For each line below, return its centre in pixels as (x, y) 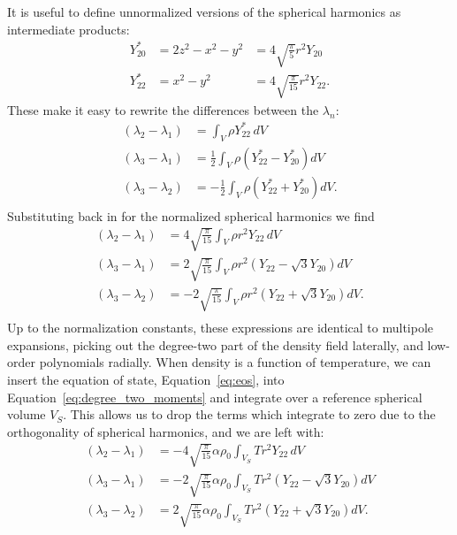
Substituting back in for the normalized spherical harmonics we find (191, 215)
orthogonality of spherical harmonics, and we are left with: (166, 431)
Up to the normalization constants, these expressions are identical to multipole (221, 328)
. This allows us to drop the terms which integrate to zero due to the (249, 414)
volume (27, 414)
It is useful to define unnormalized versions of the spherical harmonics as (204, 11)
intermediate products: (69, 29)
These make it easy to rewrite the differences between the (163, 109)
